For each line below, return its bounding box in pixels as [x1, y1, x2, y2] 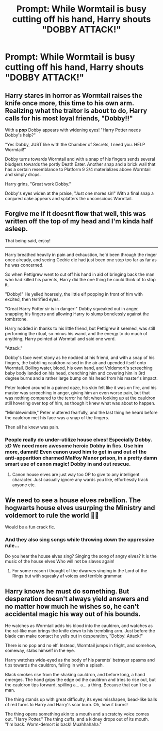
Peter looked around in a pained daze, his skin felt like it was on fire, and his [5, 385, 157, 391]
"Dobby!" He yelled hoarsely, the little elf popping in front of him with [5, 291, 143, 297]
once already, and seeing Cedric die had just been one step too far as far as [5, 256, 157, 263]
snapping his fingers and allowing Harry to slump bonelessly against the [5, 311, 149, 317]
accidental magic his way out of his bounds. [5, 610, 141, 618]
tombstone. [5, 316, 28, 322]
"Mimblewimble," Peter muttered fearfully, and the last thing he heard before [5, 409, 158, 415]
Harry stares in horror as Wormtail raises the [5, 91, 143, 100]
